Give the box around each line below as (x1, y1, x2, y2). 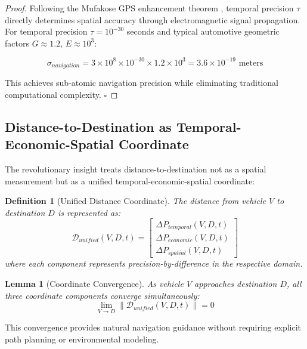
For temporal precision (5, 25, 88, 38)
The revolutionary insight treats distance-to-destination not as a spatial (5, 163, 266, 175)
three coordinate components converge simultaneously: (5, 289, 200, 301)
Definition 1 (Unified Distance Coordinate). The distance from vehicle (5, 194, 266, 207)
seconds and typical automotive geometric (126, 25, 280, 38)
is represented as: (57, 206, 121, 218)
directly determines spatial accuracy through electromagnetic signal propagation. (5, 13, 300, 26)
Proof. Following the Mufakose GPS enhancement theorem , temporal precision (5, 2, 294, 14)
